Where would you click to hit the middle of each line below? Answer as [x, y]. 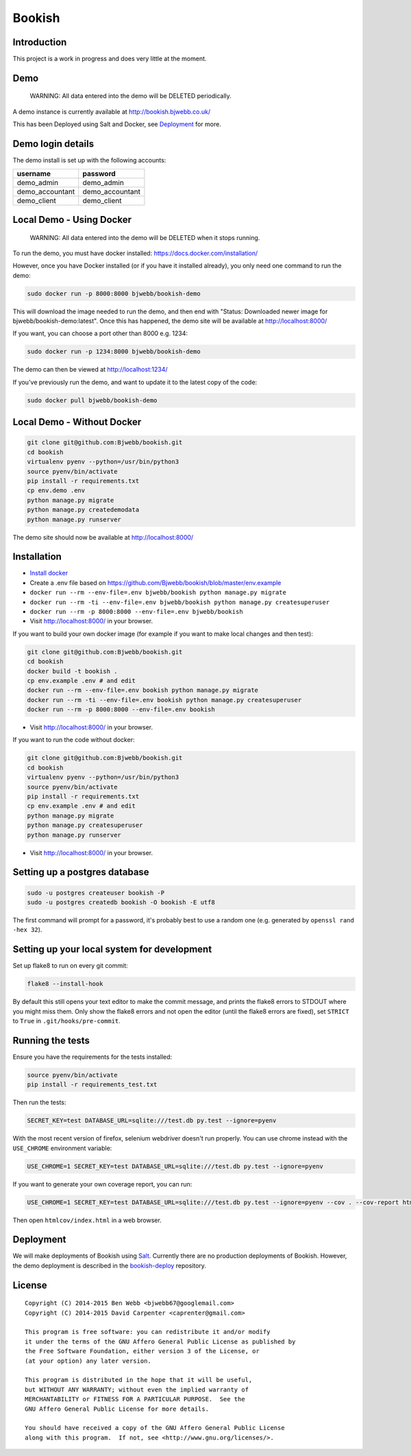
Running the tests [51, 1040]
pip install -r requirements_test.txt [92, 1085]
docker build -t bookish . [72, 671]
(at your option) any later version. [88, 1361]
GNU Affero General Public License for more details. [117, 1409]
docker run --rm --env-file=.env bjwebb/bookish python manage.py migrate [158, 593]
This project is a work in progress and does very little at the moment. [110, 59]
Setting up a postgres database [81, 872]
